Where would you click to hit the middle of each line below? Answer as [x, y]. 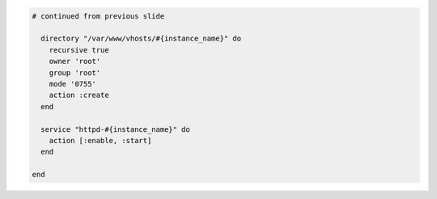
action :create [79, 95]
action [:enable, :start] [100, 140]
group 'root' [75, 72]
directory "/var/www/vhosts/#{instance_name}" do [141, 39]
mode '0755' [73, 84]
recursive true [79, 50]
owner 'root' [75, 61]
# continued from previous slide [98, 16]
